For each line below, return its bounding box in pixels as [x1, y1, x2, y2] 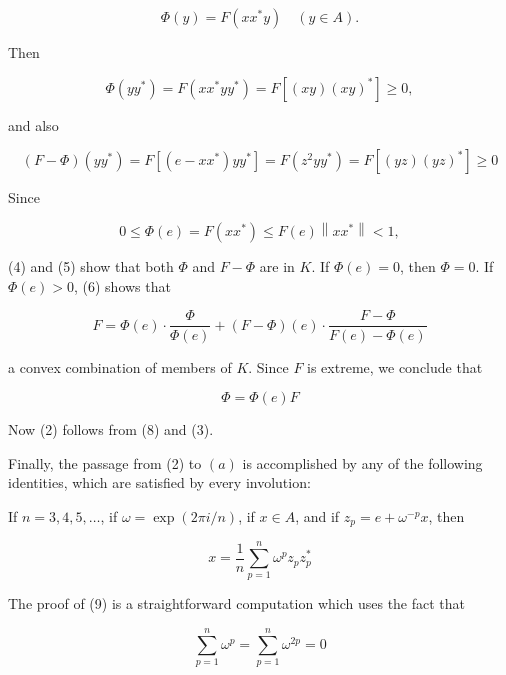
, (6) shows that [74, 275, 171, 296]
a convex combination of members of [8, 356, 232, 377]
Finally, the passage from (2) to [8, 452, 202, 473]
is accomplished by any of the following [242, 452, 483, 473]
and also [8, 114, 59, 135]
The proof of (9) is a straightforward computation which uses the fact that [8, 593, 466, 614]
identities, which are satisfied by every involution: [8, 472, 311, 493]
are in [259, 256, 295, 277]
